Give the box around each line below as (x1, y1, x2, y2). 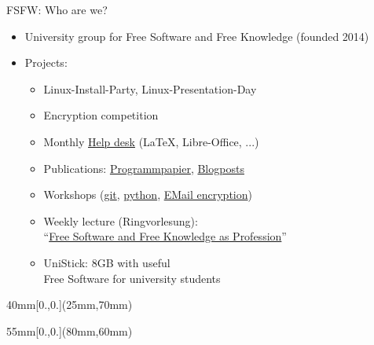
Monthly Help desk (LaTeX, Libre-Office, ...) (43, 133, 259, 149)
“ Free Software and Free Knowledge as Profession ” (43, 228, 287, 244)
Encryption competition (43, 107, 159, 123)
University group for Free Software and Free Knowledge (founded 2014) (24, 28, 369, 44)
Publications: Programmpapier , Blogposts (43, 160, 244, 176)
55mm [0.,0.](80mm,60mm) (6, 322, 133, 339)
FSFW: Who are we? (6, 2, 108, 17)
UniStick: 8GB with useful (43, 254, 170, 270)
